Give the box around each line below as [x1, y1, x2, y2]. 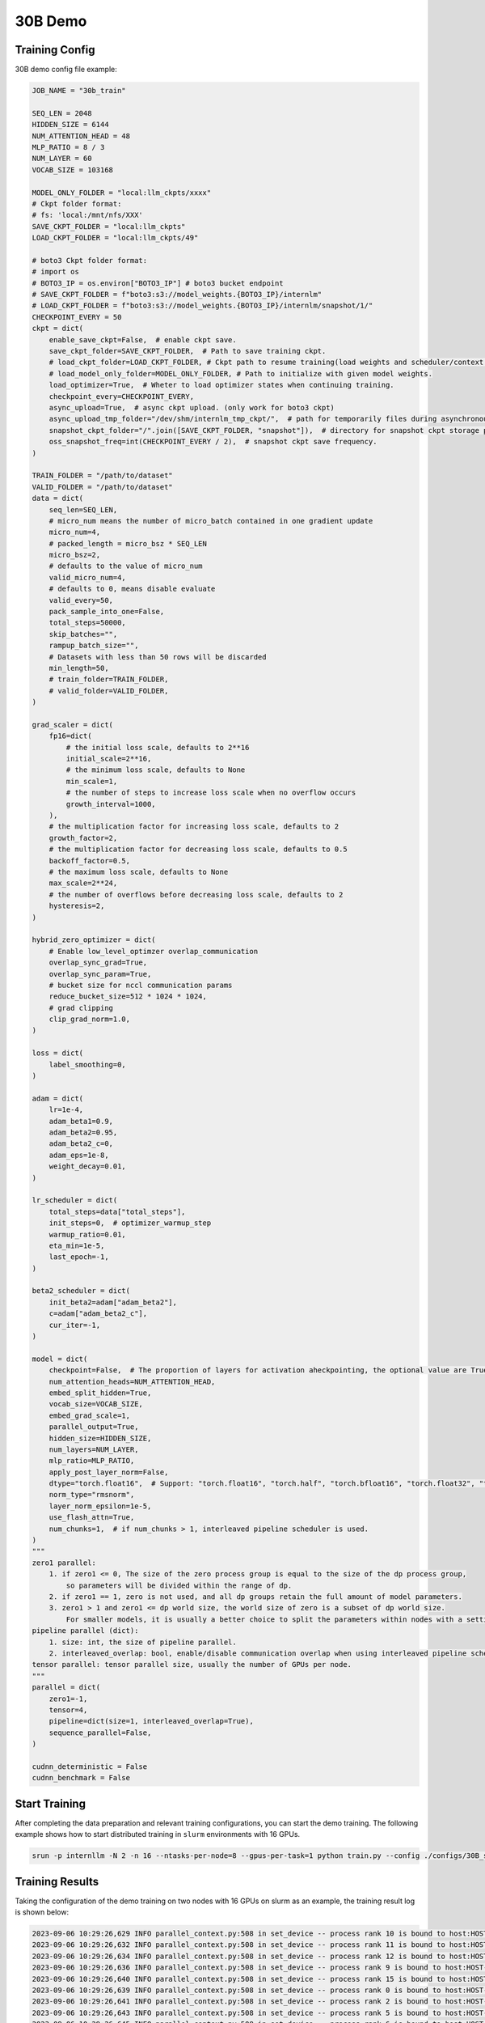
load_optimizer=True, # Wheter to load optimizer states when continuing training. [48, 380, 395, 390]
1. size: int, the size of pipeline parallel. [48, 1637, 238, 1647]
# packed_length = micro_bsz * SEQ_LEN [48, 539, 208, 548]
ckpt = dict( [32, 324, 84, 333]
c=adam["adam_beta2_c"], [48, 1309, 148, 1318]
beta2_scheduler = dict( [32, 1287, 131, 1296]
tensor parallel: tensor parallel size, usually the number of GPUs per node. [32, 1660, 352, 1669]
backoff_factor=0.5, [48, 856, 131, 865]
